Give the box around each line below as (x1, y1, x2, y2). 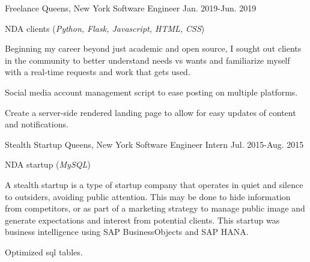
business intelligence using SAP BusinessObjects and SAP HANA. (5, 225, 249, 238)
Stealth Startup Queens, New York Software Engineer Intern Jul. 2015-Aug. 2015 (5, 138, 304, 150)
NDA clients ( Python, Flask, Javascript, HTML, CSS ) (5, 22, 205, 34)
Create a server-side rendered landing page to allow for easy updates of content (5, 106, 296, 118)
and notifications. (5, 118, 68, 130)
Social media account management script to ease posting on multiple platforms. (5, 85, 298, 98)
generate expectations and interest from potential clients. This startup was (5, 213, 280, 226)
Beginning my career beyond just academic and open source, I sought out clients (5, 42, 302, 55)
